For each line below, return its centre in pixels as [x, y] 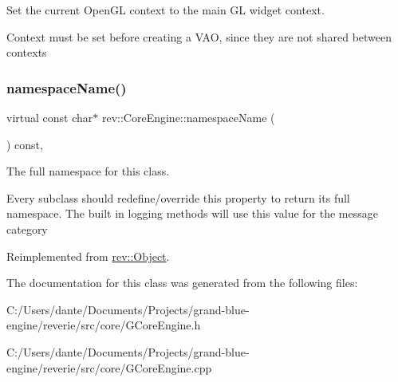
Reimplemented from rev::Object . [88, 256]
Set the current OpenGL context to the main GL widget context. [166, 10]
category [27, 228]
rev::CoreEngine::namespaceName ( [188, 117]
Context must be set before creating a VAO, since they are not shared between [199, 36]
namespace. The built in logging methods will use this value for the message [192, 213]
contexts [27, 52]
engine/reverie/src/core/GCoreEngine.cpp [109, 367]
